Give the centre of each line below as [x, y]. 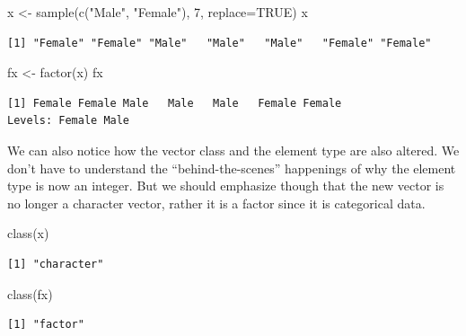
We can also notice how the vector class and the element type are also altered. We [233, 150]
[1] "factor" [46, 325]
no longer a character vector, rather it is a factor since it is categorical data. [216, 203]
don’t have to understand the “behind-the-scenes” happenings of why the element [232, 168]
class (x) [28, 233]
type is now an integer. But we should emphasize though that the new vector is [226, 186]
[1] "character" [56, 264]
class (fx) [30, 293]
